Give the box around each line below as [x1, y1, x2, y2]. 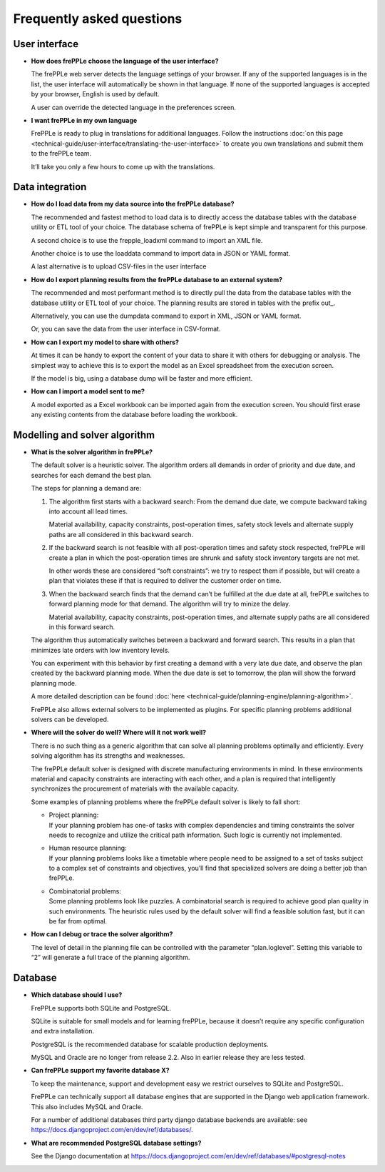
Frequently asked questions [13, 11, 183, 26]
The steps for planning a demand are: [31, 484, 142, 493]
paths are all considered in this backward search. [48, 530, 194, 539]
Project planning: [48, 811, 99, 819]
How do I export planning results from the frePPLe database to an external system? [31, 275, 283, 284]
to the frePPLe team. [31, 149, 92, 158]
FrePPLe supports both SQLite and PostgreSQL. [31, 1003, 171, 1012]
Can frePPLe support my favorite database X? [31, 1066, 170, 1075]
